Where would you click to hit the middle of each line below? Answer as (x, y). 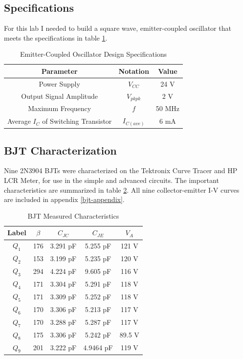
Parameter (59, 71)
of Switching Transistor (77, 121)
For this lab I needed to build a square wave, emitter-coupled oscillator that (118, 28)
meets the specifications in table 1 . (56, 37)
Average (19, 121)
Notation (134, 71)
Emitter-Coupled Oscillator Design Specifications (93, 54)
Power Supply (59, 83)
